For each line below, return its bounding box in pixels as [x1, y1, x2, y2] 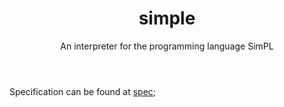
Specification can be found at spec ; [9, 85, 157, 97]
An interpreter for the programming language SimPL [60, 40, 274, 52]
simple [138, 7, 196, 30]
